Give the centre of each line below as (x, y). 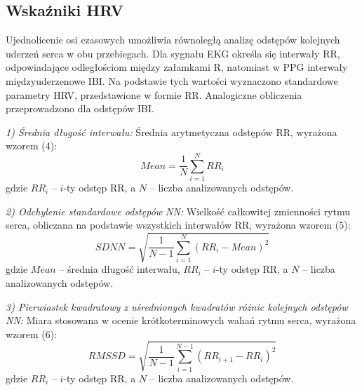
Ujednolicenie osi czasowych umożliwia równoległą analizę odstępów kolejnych (173, 40)
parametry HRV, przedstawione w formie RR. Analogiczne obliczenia (154, 94)
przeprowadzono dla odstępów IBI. (80, 108)
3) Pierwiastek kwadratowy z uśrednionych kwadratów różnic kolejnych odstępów (177, 306)
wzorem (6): (32, 334)
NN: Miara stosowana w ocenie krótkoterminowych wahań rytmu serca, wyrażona (181, 320)
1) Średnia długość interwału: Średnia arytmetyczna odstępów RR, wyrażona (172, 132)
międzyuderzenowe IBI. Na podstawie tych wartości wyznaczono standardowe (172, 80)
